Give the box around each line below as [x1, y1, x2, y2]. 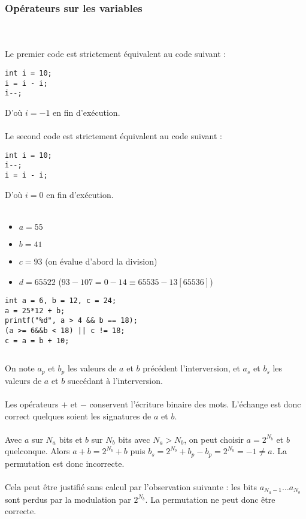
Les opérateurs [5, 398, 59, 410]
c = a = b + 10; [5, 336, 69, 345]
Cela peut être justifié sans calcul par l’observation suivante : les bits [5, 481, 257, 493]
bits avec [118, 433, 150, 445]
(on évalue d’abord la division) [45, 254, 157, 267]
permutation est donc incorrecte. [5, 457, 125, 469]
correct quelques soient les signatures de [5, 409, 152, 422]
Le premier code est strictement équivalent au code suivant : [5, 47, 226, 60]
